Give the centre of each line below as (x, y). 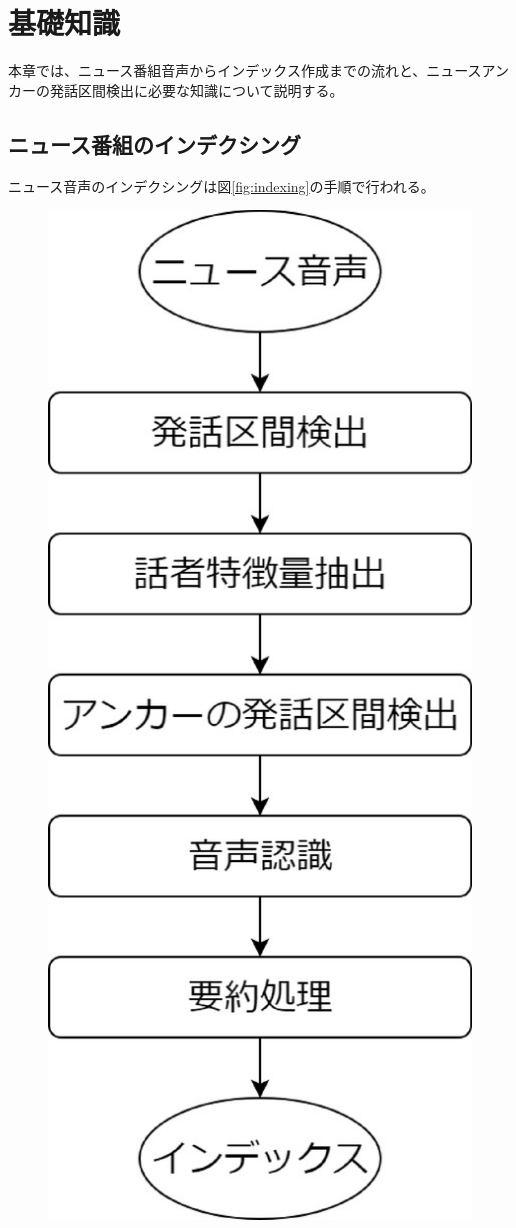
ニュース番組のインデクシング (154, 143)
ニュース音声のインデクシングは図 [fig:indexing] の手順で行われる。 (221, 185)
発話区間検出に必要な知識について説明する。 (196, 89)
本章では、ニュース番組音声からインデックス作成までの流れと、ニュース (245, 70)
